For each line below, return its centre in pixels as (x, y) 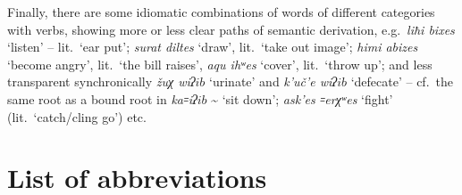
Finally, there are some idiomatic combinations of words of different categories (221, 12)
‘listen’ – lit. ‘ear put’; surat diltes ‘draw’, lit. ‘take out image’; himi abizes (213, 47)
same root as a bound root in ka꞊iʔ (102, 98)
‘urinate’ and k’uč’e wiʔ (273, 81)
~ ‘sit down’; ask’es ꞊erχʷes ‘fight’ (302, 98)
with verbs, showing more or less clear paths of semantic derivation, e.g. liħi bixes (231, 29)
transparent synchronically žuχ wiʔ (101, 81)
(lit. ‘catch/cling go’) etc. (77, 116)
